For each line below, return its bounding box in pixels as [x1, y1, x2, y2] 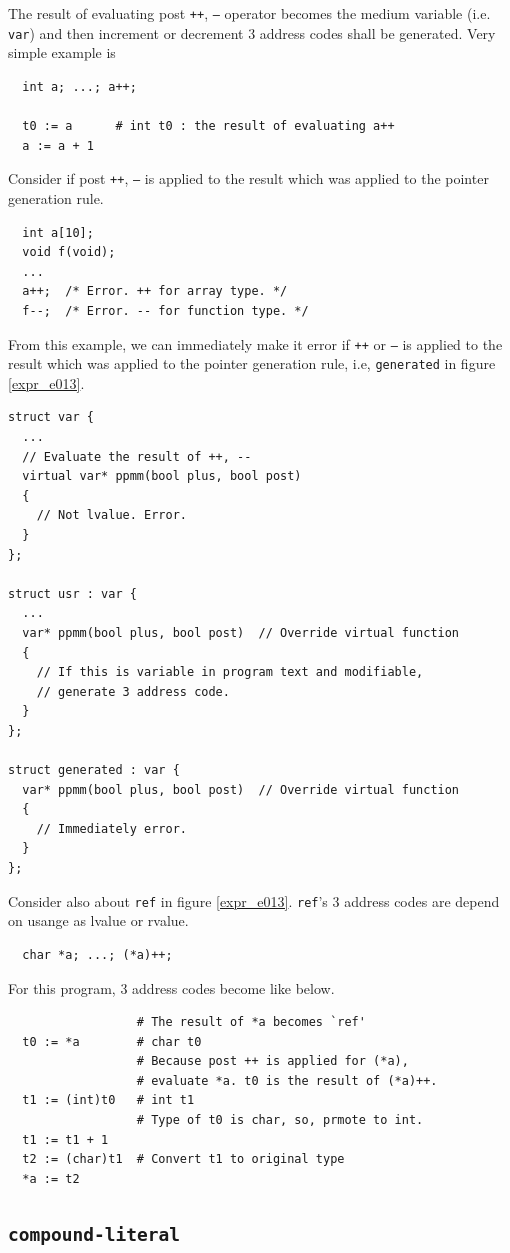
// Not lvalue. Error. [36, 508, 187, 523]
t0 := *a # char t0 [22, 1034, 202, 1049]
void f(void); [22, 245, 116, 260]
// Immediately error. [36, 821, 187, 836]
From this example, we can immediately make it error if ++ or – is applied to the [8, 333, 503, 354]
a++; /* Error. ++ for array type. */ [22, 284, 288, 299]
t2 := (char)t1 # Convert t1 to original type [22, 1152, 345, 1167]
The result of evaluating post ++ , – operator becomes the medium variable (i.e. [8, 3, 491, 23]
